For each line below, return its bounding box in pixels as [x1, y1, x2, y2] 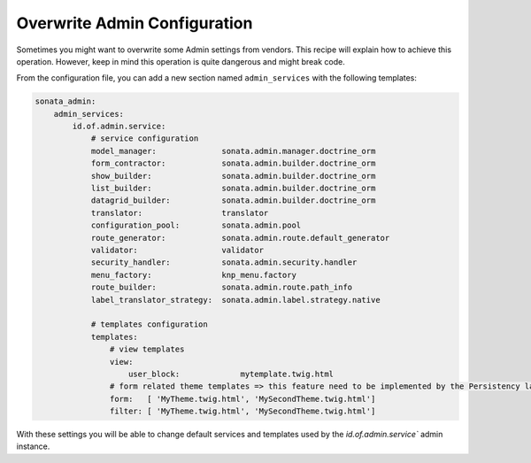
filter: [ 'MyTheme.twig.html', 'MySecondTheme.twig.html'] [109, 406, 376, 416]
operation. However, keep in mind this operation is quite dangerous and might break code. [16, 56, 345, 66]
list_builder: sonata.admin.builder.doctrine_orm [90, 183, 376, 194]
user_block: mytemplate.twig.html [128, 368, 335, 379]
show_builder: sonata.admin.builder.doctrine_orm [90, 171, 376, 181]
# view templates [109, 344, 185, 354]
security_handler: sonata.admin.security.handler [90, 258, 358, 267]
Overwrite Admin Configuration [16, 13, 253, 33]
